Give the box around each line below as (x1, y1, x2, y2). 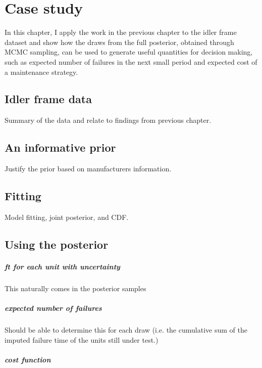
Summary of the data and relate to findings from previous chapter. (5, 115, 212, 125)
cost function (5, 354, 51, 364)
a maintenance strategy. (5, 66, 78, 77)
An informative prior (5, 140, 116, 155)
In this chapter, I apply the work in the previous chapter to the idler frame (5, 27, 237, 37)
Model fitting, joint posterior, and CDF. (5, 211, 129, 222)
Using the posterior (5, 236, 109, 252)
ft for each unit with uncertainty (5, 261, 120, 271)
